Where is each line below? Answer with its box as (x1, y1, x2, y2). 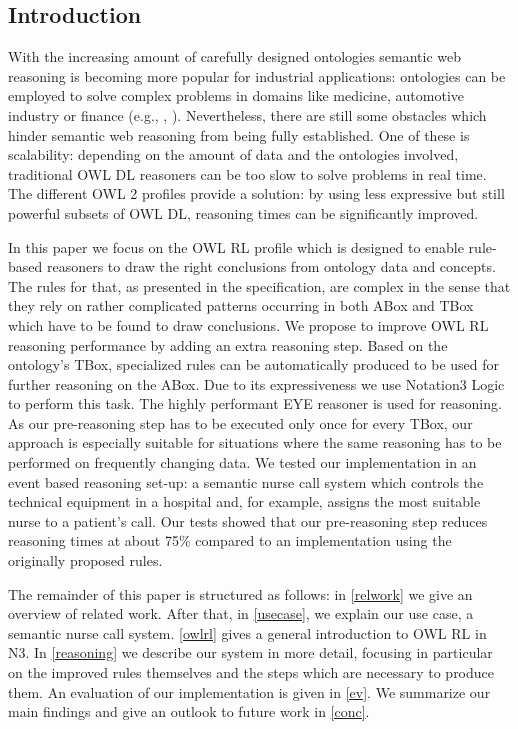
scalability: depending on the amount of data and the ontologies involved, (8, 144, 459, 165)
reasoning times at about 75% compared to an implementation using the (8, 530, 452, 551)
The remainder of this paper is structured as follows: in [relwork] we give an (8, 583, 473, 604)
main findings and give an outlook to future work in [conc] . (8, 701, 370, 722)
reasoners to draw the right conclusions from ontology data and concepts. (46, 256, 496, 277)
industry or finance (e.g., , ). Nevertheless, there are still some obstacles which (8, 104, 487, 125)
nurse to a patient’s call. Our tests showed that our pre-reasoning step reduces (8, 510, 488, 531)
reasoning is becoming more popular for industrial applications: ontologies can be (8, 65, 506, 86)
